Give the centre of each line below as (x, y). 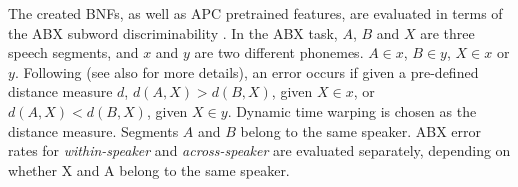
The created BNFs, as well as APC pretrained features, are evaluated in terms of (255, 13)
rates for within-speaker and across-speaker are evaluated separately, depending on (259, 150)
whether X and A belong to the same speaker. (149, 169)
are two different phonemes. (279, 52)
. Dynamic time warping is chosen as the (352, 110)
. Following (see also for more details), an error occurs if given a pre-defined (246, 71)
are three (447, 32)
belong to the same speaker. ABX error (360, 130)
